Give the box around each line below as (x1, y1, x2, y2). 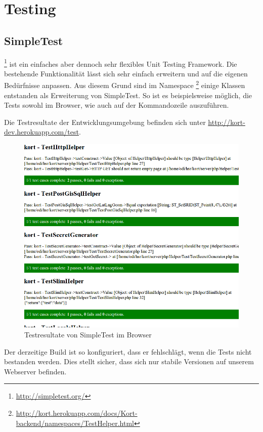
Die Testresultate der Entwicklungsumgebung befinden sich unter (4, 116, 206, 127)
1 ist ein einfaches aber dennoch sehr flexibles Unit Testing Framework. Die (4, 57, 237, 69)
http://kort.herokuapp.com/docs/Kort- (16, 407, 138, 418)
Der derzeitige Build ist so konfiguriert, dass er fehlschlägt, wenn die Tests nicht (4, 346, 252, 357)
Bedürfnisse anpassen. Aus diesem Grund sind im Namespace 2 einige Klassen (4, 78, 245, 91)
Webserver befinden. (4, 366, 67, 376)
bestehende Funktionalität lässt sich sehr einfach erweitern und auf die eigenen (4, 68, 248, 78)
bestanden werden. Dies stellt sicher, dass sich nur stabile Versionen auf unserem (4, 356, 254, 367)
